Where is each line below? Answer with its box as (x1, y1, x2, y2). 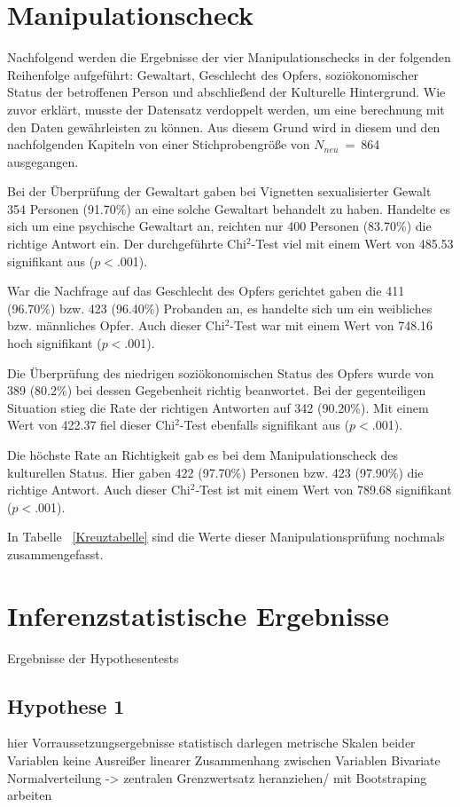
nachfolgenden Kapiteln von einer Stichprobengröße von (7, 135, 310, 154)
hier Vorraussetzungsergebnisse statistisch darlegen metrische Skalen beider (7, 733, 416, 752)
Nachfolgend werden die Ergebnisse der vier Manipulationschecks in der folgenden (7, 48, 451, 67)
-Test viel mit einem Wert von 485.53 (251, 234, 454, 253)
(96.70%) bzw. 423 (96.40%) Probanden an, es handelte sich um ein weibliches (7, 298, 433, 317)
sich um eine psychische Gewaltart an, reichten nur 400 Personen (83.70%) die (7, 217, 432, 235)
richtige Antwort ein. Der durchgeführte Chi (7, 234, 246, 253)
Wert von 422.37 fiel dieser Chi (7, 415, 175, 434)
